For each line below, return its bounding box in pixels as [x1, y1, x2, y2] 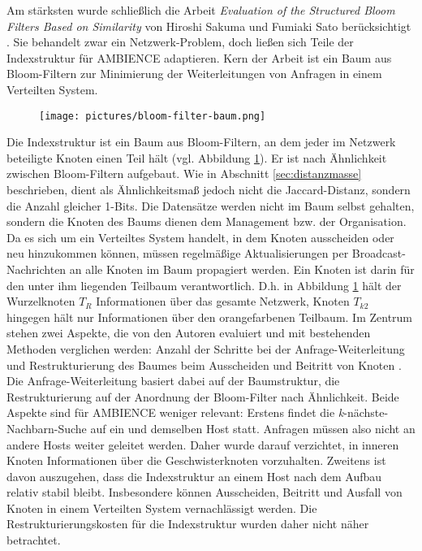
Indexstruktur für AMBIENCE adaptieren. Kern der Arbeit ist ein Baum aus [6, 49, 392, 66]
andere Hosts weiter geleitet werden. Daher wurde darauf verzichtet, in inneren [6, 436, 399, 453]
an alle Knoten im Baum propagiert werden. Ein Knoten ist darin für [69, 260, 415, 277]
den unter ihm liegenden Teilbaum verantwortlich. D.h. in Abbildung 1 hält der [6, 276, 402, 293]
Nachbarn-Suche [6, 419, 87, 436]
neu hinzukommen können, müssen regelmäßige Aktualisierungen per [6, 245, 349, 262]
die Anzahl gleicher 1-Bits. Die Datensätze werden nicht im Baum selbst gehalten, [6, 197, 415, 214]
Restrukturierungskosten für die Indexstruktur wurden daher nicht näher [6, 515, 369, 532]
